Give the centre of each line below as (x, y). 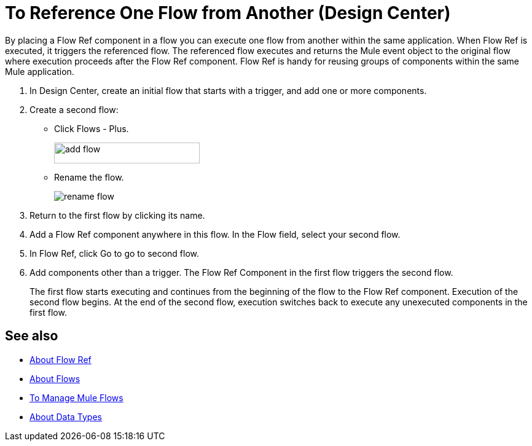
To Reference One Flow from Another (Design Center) (228, 13)
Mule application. (40, 71)
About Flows (55, 378)
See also (32, 336)
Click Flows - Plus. (92, 128)
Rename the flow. (89, 177)
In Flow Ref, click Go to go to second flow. (115, 253)
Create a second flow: (74, 109)
